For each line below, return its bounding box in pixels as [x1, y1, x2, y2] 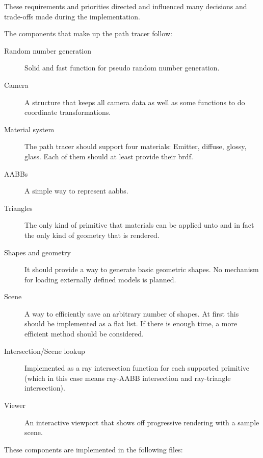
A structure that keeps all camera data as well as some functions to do [24, 97, 245, 107]
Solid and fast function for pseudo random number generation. [24, 62, 220, 73]
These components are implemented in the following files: [4, 444, 183, 454]
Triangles [4, 202, 33, 213]
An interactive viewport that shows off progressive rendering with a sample [24, 417, 259, 427]
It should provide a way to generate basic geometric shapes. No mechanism [24, 264, 259, 275]
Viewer [4, 400, 26, 411]
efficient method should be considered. [24, 328, 144, 339]
